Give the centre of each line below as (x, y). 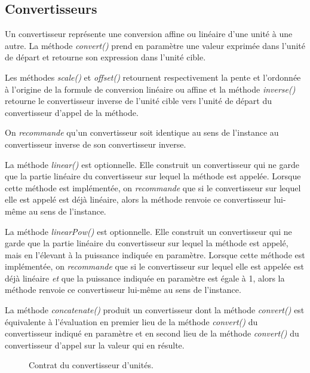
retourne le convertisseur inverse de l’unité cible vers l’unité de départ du (139, 101)
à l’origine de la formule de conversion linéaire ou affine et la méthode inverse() (150, 89)
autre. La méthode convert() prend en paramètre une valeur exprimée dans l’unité (155, 45)
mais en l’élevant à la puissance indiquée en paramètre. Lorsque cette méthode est (155, 254)
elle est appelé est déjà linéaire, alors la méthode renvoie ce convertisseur (138, 199)
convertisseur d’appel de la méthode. (72, 112)
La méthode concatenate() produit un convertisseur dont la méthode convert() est (155, 310)
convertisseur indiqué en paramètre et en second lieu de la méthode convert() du (152, 333)
